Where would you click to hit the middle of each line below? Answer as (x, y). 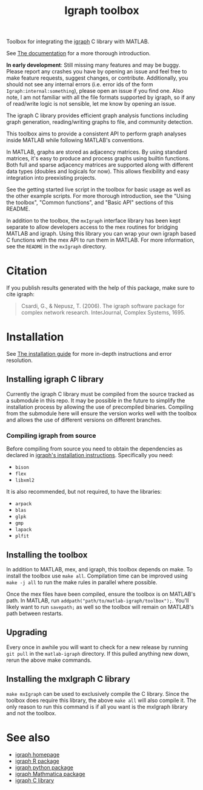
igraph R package (37, 761)
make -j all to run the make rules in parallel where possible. (82, 582)
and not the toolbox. (31, 713)
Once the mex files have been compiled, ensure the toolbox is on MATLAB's (101, 594)
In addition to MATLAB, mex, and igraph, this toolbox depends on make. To (99, 569)
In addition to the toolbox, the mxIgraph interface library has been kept (93, 221)
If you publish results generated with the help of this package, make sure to (101, 288)
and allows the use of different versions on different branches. (84, 420)
